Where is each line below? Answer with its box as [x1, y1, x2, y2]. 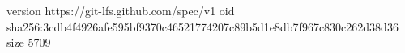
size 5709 [6, 34, 51, 51]
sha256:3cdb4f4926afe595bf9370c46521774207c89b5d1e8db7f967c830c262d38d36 [6, 18, 399, 35]
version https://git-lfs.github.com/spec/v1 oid [6, 2, 235, 18]
